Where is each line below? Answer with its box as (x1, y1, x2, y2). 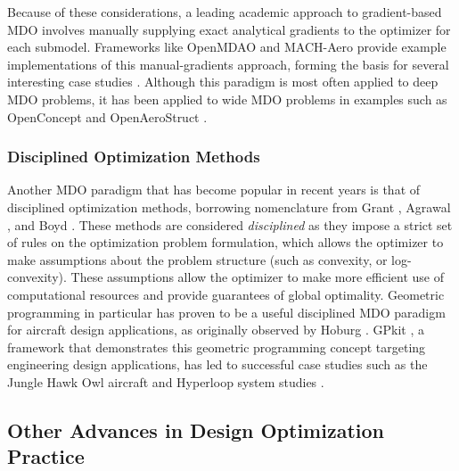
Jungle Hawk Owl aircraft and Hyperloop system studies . (7, 372, 324, 391)
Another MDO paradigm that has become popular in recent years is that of (7, 180, 421, 199)
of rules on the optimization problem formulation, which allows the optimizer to (7, 233, 444, 252)
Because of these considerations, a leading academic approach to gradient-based (7, 3, 442, 21)
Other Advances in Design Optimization (7, 416, 384, 443)
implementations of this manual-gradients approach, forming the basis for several (7, 54, 449, 73)
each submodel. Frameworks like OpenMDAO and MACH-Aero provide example (7, 37, 447, 56)
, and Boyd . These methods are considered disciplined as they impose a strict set (7, 215, 453, 234)
